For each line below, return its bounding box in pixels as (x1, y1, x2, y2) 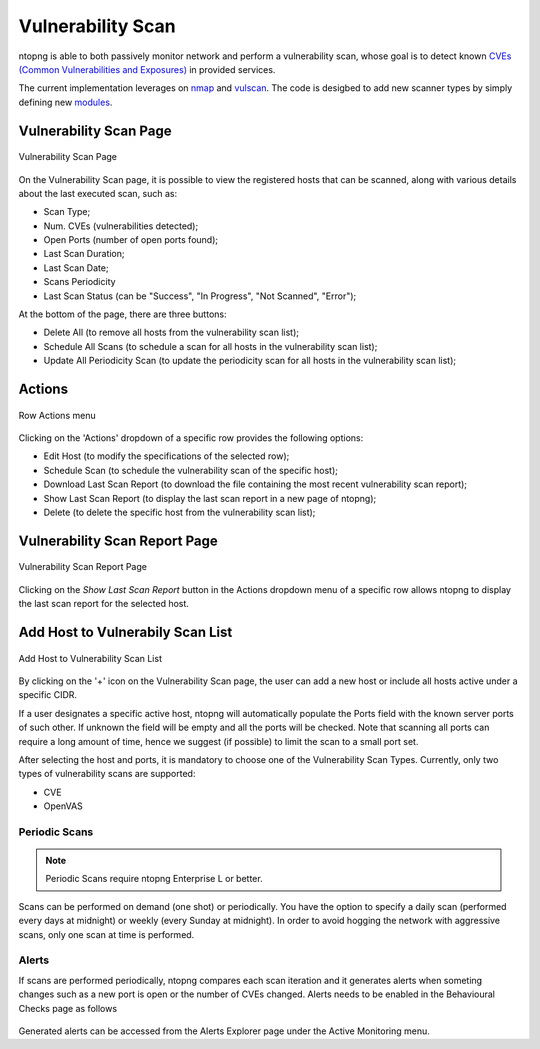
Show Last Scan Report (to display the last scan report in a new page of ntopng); (43, 492, 377, 504)
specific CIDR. (18, 689, 78, 701)
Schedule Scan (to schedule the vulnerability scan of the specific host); (43, 464, 339, 476)
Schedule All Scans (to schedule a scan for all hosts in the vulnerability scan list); (43, 340, 378, 352)
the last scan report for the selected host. (18, 598, 190, 610)
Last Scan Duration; (43, 248, 125, 260)
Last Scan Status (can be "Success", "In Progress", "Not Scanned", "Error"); (43, 290, 357, 302)
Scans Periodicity (43, 276, 116, 288)
